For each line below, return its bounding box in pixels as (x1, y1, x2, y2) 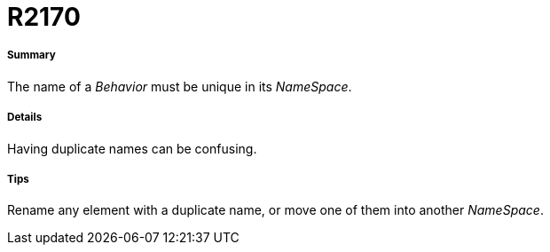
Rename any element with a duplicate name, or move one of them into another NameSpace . (7, 202, 544, 218)
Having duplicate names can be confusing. (7, 140, 257, 156)
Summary (7, 49, 56, 62)
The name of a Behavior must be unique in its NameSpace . (7, 78, 352, 94)
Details (7, 111, 43, 124)
